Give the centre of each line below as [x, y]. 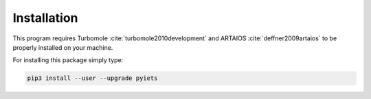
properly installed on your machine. [63, 47]
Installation [45, 18]
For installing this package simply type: [68, 60]
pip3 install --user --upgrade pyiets [92, 78]
